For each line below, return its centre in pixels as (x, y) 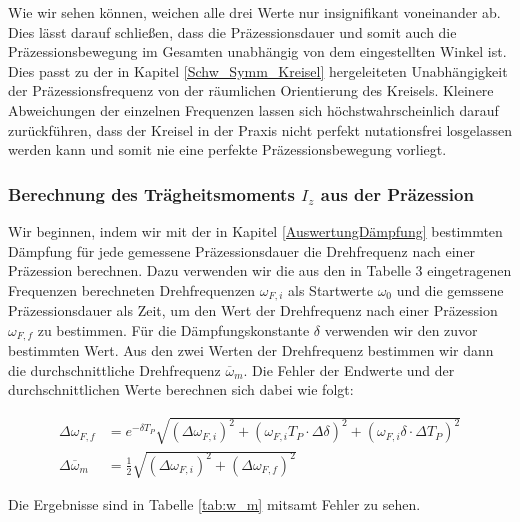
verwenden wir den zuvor (401, 329)
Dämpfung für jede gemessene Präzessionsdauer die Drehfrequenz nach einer (242, 250)
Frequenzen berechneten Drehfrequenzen (132, 289)
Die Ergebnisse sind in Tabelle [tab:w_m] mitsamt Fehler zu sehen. (214, 504)
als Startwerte (330, 289)
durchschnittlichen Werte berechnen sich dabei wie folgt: (181, 389)
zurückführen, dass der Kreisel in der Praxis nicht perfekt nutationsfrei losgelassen (260, 129)
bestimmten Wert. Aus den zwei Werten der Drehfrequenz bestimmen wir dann (251, 350)
